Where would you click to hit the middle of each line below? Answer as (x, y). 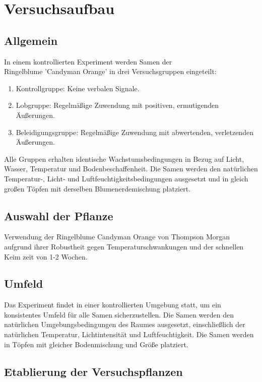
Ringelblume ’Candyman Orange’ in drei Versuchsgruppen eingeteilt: (110, 71)
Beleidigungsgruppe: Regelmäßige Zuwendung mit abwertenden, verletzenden (135, 132)
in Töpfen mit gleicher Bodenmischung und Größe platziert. (96, 344)
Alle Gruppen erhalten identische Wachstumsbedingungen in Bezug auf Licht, (124, 158)
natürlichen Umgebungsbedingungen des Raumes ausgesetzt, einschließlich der (125, 324)
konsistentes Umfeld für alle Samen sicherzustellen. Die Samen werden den (119, 314)
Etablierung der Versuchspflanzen (93, 371)
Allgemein (31, 40)
